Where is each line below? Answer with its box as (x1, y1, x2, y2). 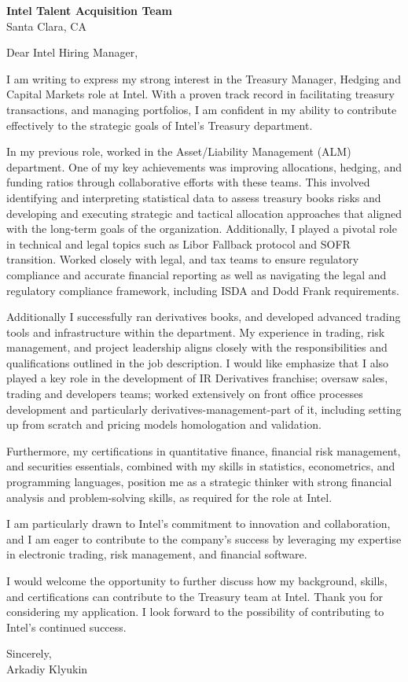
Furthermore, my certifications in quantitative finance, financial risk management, (6, 442, 401, 459)
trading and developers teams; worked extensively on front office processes (6, 385, 363, 402)
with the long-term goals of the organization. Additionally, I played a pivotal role (6, 220, 397, 237)
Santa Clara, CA (6, 17, 86, 34)
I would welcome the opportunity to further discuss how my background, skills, (6, 573, 388, 588)
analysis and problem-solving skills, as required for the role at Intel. (6, 488, 333, 505)
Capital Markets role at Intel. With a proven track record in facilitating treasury (6, 86, 395, 102)
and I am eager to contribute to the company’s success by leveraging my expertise (6, 530, 402, 547)
